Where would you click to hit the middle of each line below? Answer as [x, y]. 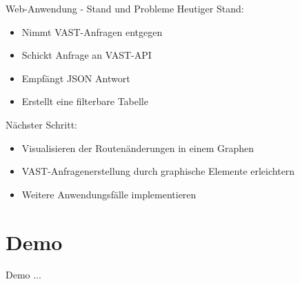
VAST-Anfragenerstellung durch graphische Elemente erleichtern [158, 171]
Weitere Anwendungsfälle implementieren [109, 194]
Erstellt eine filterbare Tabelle [85, 101]
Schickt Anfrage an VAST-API [87, 55]
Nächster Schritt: [41, 124]
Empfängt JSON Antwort [76, 78]
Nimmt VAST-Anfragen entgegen [92, 31]
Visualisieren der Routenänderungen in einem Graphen [138, 148]
